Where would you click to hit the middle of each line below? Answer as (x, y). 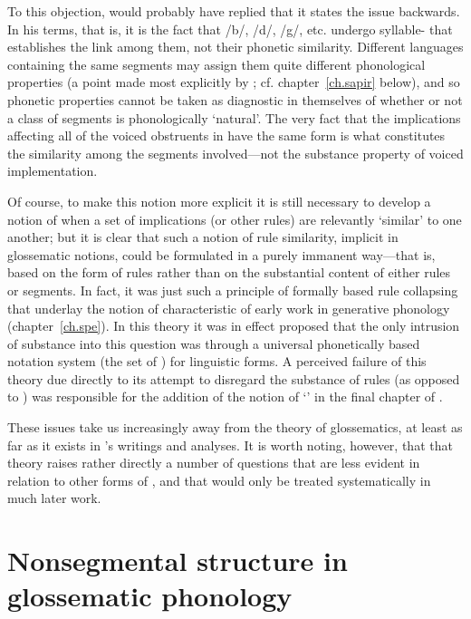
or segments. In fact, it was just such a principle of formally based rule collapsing (233, 290)
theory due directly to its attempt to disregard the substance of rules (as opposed (234, 378)
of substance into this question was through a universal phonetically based (214, 343)
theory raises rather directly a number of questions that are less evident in (214, 463)
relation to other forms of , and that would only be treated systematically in (219, 480)
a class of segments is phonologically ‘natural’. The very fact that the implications (234, 117)
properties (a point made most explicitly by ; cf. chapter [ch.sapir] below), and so (234, 82)
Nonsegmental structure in (178, 561)
